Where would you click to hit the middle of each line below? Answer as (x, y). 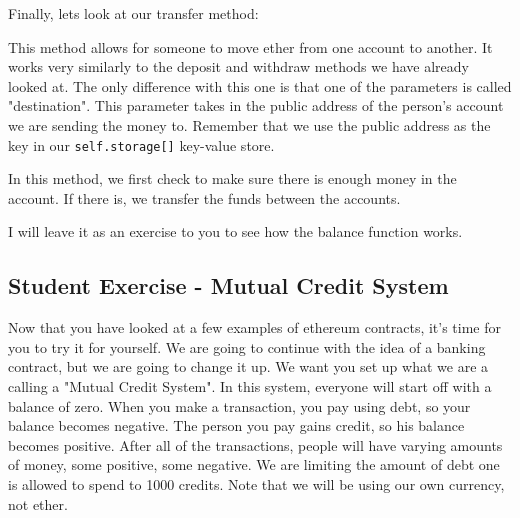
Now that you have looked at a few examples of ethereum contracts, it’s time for (255, 327)
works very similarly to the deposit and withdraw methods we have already (238, 66)
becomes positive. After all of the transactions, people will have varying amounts (255, 444)
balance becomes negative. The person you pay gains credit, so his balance (236, 425)
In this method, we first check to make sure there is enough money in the (232, 178)
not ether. (38, 503)
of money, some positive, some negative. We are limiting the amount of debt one (254, 464)
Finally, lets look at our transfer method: (133, 13)
